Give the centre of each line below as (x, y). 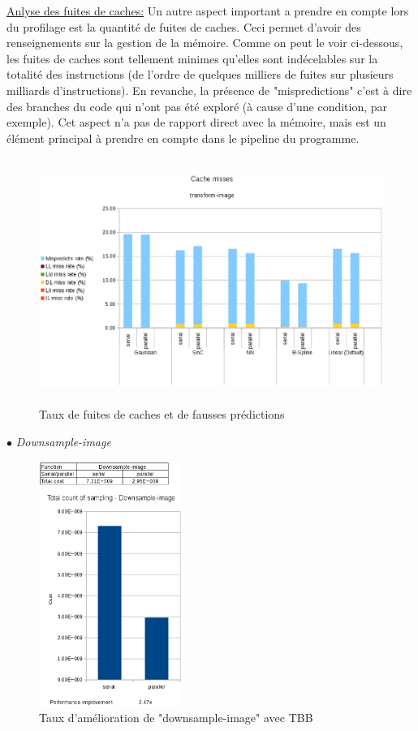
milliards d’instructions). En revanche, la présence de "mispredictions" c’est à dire (209, 90)
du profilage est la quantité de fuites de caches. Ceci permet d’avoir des (184, 26)
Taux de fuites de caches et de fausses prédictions (162, 414)
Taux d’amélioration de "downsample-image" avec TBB (176, 718)
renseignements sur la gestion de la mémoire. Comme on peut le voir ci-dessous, (205, 43)
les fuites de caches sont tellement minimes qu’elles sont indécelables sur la (192, 58)
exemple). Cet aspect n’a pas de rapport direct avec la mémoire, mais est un (196, 122)
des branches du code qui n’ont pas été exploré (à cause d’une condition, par (197, 106)
